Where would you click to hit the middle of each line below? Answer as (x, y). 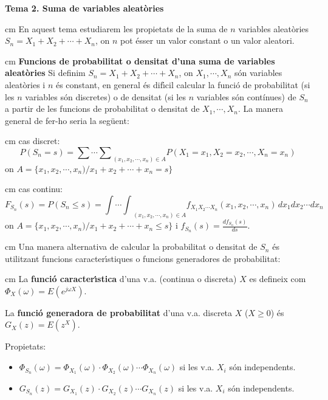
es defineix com (278, 279)
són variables (258, 73)
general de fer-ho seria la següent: (67, 120)
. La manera (261, 109)
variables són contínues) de (246, 96)
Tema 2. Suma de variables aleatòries (84, 8)
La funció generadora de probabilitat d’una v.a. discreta (119, 312)
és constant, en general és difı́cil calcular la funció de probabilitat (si (183, 84)
